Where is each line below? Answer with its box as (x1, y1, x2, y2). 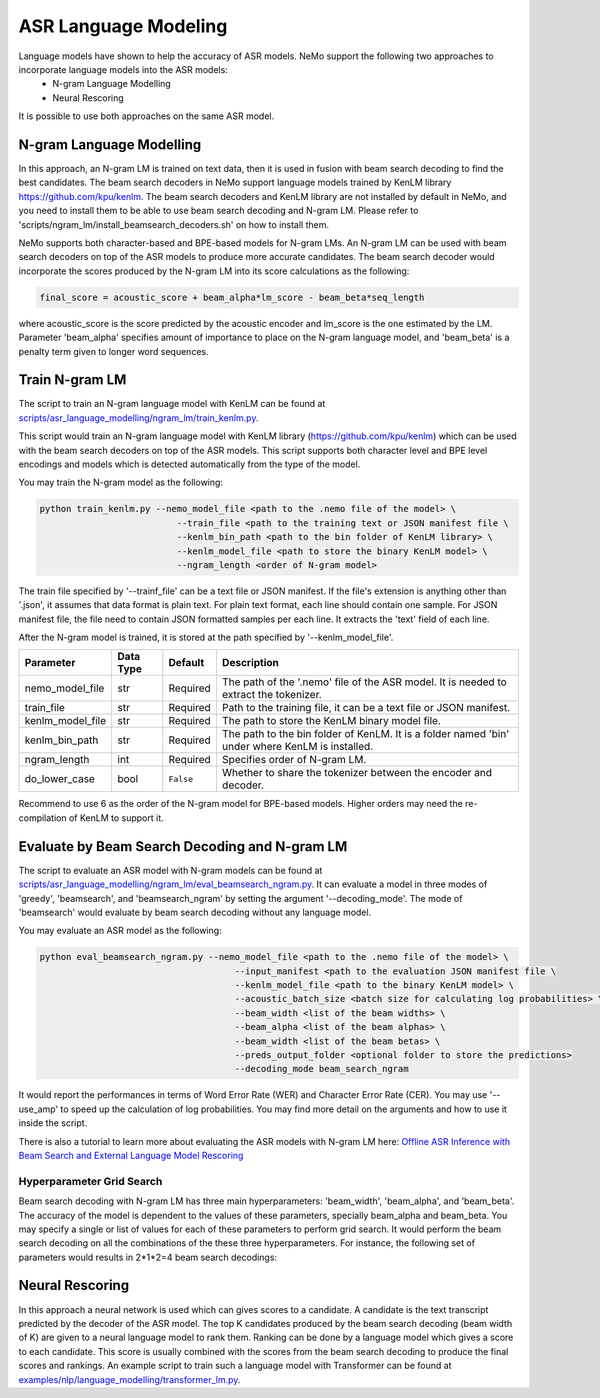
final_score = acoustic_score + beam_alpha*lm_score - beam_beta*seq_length (39, 291, 425, 303)
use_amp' (18, 1103, 59, 1115)
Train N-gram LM (18, 371, 127, 389)
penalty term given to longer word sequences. (18, 345, 209, 357)
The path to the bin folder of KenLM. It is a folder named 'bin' (221, 727, 510, 741)
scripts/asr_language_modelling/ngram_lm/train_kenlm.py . (18, 411, 259, 424)
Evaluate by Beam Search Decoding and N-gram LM (18, 838, 348, 855)
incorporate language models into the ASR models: (18, 63, 229, 75)
